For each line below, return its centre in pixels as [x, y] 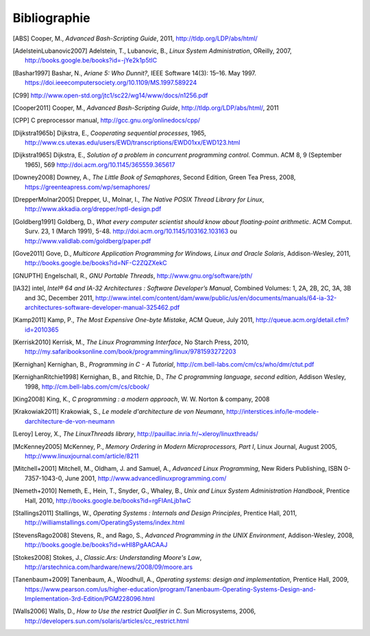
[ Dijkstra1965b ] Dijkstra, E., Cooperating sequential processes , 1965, [110, 133]
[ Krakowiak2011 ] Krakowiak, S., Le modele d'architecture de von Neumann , [119, 412]
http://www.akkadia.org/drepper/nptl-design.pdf [93, 209]
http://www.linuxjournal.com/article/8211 [82, 456]
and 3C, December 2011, [59, 297]
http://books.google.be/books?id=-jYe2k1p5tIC [91, 60]
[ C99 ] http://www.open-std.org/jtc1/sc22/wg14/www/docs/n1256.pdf [110, 95]
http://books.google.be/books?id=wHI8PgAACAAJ [96, 545]
